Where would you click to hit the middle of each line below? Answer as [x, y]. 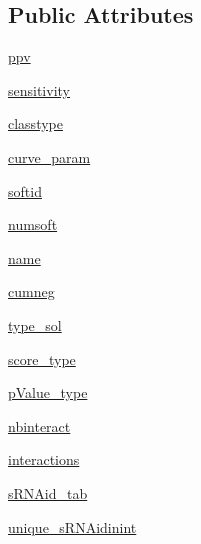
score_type [42, 358]
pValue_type [48, 392]
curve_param [49, 156]
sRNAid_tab [48, 492]
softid [25, 190]
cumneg [31, 291]
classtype [35, 123]
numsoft [33, 224]
